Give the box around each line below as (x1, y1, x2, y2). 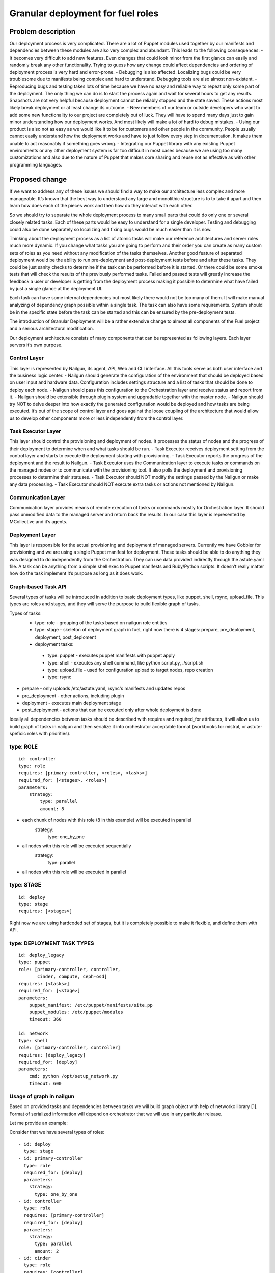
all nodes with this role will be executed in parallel (22, 869, 127, 875)
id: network (18, 1031, 48, 1036)
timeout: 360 (29, 1016, 62, 1022)
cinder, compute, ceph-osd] (37, 974, 107, 980)
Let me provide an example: (9, 1120, 68, 1126)
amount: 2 (34, 1248, 59, 1254)
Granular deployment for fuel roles (9, 8, 159, 19)
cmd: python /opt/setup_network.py (29, 1073, 118, 1079)
